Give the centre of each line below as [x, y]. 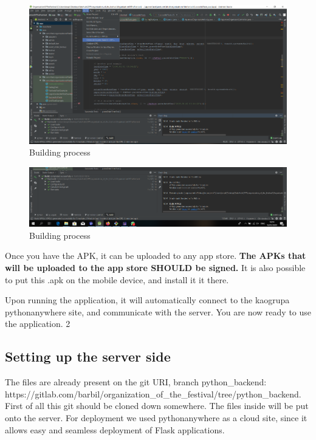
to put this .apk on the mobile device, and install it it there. [117, 279]
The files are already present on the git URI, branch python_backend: [136, 382]
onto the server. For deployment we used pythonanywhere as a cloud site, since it [156, 417]
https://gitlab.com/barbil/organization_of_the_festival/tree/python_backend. [153, 394]
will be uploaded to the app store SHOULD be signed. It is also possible [155, 267]
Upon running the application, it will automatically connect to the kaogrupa [147, 300]
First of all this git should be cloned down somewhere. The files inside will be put [157, 406]
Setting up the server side [88, 356]
